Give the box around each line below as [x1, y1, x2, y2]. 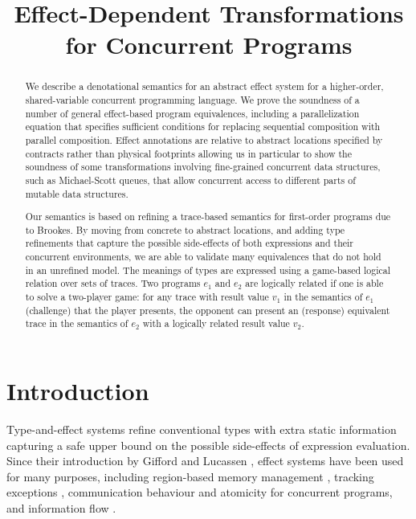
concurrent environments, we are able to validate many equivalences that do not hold [25, 250, 381, 264]
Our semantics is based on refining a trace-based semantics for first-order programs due [25, 210, 391, 223]
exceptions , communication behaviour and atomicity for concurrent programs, [6, 484, 393, 501]
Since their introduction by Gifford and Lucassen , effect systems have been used [6, 452, 404, 469]
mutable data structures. [25, 186, 128, 200]
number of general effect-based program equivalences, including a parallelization [25, 106, 360, 120]
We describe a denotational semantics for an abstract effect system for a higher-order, [25, 80, 384, 93]
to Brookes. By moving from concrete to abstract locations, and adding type [25, 223, 345, 236]
